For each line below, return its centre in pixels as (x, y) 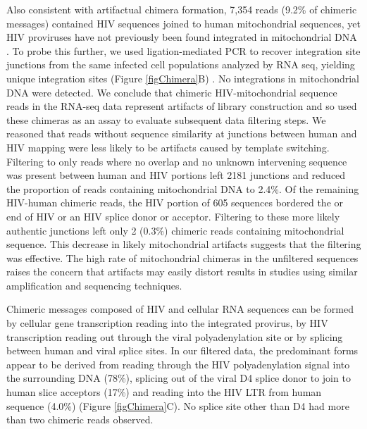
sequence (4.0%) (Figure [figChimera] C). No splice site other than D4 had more (178, 405)
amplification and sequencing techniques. (94, 285)
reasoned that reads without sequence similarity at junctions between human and (182, 133)
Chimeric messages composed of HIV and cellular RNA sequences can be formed (180, 309)
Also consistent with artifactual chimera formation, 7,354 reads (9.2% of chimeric (182, 9)
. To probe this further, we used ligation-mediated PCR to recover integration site (183, 50)
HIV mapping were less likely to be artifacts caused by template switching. (168, 147)
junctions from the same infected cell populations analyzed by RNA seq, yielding (181, 64)
